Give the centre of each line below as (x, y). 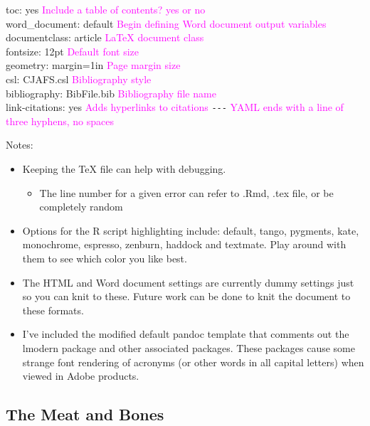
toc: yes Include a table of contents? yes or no (106, 9)
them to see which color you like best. (105, 258)
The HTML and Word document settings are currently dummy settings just (188, 282)
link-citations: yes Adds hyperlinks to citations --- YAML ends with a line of (175, 107)
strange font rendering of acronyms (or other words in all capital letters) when (193, 362)
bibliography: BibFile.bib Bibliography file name (111, 93)
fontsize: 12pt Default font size (73, 51)
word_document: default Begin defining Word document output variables (166, 23)
